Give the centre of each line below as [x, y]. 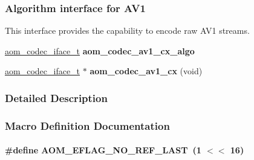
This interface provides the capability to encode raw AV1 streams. [127, 30]
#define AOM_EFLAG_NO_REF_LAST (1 [103, 150]
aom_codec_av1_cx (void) [146, 71]
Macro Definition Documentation [87, 125]
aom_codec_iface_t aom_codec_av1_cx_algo [100, 50]
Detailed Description [56, 98]
